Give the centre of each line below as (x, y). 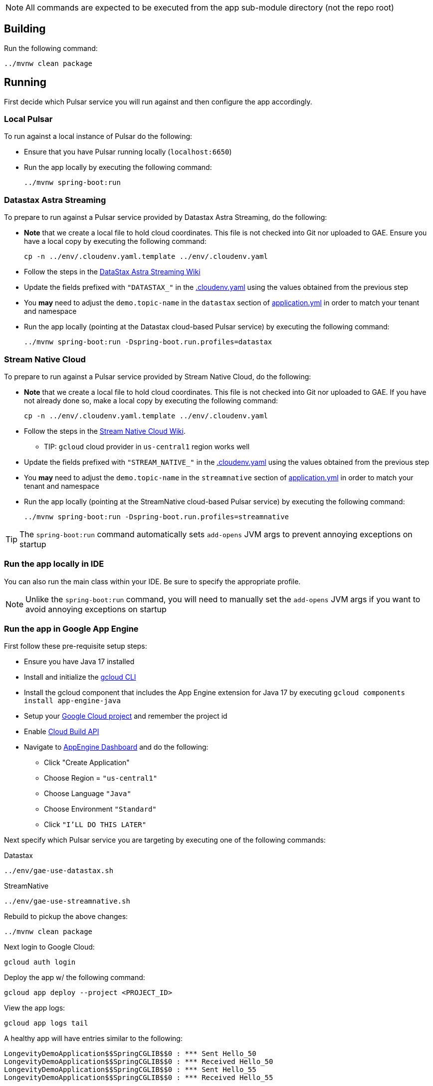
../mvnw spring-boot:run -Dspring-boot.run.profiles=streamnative (157, 517)
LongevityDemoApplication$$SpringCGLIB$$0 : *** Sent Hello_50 (130, 1054)
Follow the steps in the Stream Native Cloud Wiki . (105, 431)
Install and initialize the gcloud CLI (80, 677)
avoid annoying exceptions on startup (96, 609)
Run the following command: (51, 48)
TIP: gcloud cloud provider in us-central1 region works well (147, 446)
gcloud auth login (40, 962)
